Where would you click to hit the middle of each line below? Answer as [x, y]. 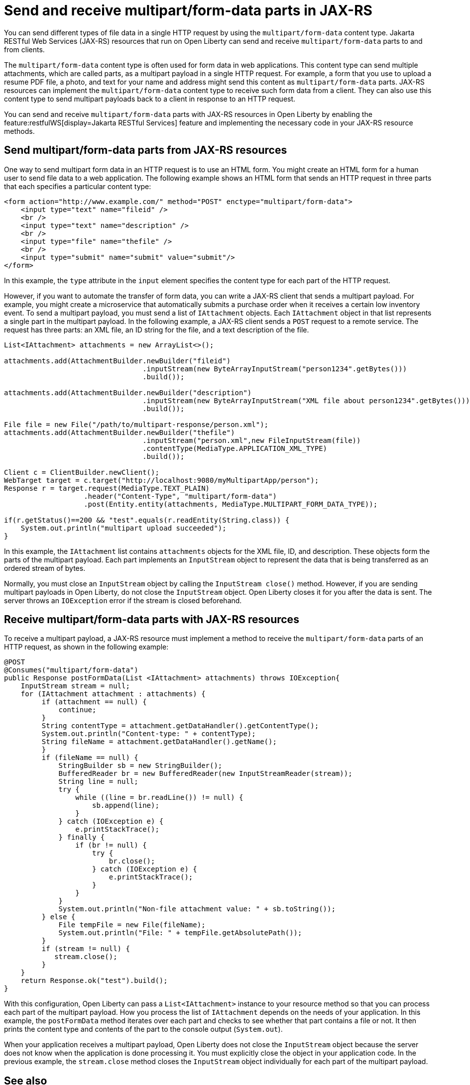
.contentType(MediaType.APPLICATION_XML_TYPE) [235, 448]
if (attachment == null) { [94, 702]
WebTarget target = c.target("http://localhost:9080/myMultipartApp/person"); [162, 480]
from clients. [24, 49]
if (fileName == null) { [90, 758]
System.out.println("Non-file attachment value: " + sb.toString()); [197, 909]
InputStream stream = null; [75, 686]
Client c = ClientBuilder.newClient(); [82, 472]
